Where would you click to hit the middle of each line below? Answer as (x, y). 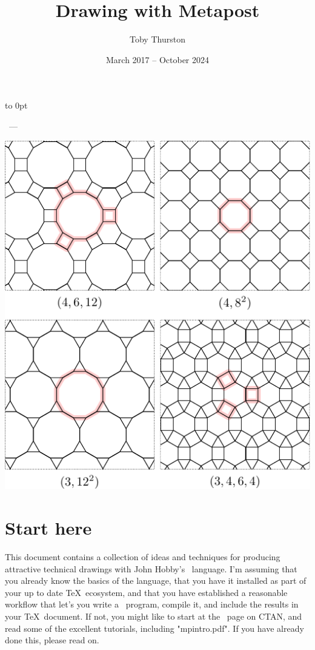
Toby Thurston (157, 39)
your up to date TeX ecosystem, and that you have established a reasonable (146, 592)
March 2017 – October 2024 (157, 59)
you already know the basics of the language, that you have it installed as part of (156, 581)
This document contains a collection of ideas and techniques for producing (143, 557)
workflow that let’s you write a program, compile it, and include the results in (152, 604)
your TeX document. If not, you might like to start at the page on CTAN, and (154, 616)
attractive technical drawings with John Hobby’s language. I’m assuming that (151, 568)
